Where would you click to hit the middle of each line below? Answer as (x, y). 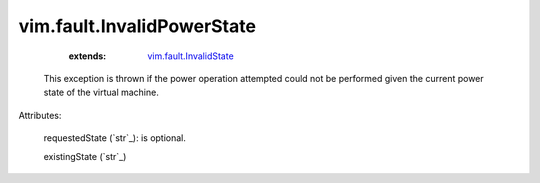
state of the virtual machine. (101, 92)
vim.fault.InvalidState (190, 56)
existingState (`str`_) (85, 156)
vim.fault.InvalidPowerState (137, 26)
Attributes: (40, 115)
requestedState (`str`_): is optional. (115, 138)
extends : (87, 56)
